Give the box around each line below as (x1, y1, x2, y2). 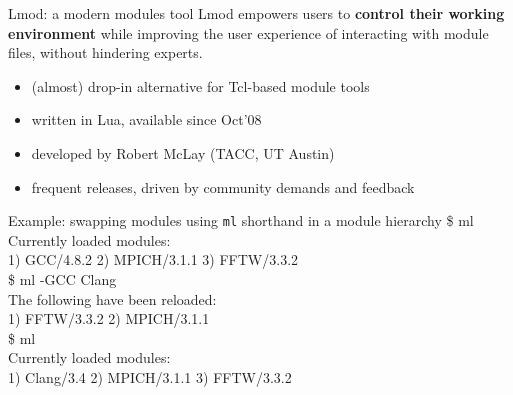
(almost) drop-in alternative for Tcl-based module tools (31, 75, 370, 96)
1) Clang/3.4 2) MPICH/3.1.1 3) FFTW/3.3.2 (8, 366, 292, 387)
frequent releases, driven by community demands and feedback (31, 176, 415, 197)
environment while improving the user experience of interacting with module (8, 22, 489, 43)
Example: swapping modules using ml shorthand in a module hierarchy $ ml (8, 210, 474, 231)
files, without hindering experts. (8, 42, 203, 63)
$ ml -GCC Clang (8, 269, 117, 289)
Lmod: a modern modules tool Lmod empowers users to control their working (8, 3, 505, 23)
